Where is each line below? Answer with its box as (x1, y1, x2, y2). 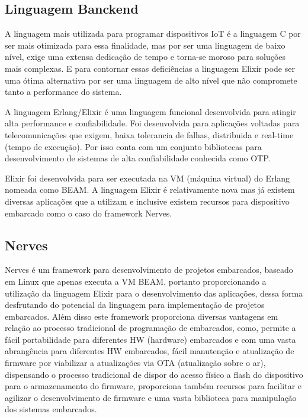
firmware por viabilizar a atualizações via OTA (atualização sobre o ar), (5, 356, 266, 369)
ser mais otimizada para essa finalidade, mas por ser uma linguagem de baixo (5, 39, 285, 51)
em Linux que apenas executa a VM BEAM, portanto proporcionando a (5, 275, 267, 287)
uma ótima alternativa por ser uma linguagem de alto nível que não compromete (5, 74, 297, 86)
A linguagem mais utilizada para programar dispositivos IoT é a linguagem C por (5, 27, 301, 40)
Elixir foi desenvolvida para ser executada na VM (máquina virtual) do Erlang (5, 171, 290, 184)
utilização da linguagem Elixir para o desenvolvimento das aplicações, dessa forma (5, 287, 303, 299)
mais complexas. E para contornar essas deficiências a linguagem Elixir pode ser (5, 62, 295, 74)
